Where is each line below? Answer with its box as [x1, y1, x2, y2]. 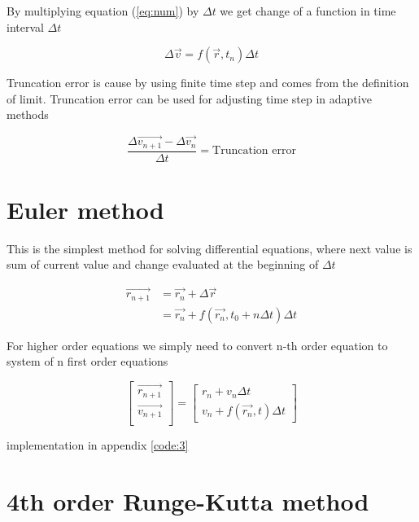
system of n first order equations [7, 353, 168, 370]
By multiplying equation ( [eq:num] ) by [7, 2, 199, 19]
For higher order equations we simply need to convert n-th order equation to [7, 336, 388, 353]
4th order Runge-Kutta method [7, 485, 369, 518]
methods [7, 106, 49, 123]
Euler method [7, 192, 164, 226]
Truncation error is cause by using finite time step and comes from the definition [7, 74, 409, 91]
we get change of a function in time [220, 2, 396, 19]
